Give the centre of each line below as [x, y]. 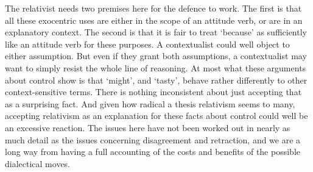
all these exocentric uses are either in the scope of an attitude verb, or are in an [154, 20]
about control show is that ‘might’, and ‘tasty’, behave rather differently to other [156, 80]
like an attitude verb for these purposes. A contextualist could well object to [147, 44]
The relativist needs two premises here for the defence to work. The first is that [153, 8]
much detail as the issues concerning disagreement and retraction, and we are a [153, 139]
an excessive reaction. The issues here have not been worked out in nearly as [148, 127]
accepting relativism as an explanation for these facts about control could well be [156, 116]
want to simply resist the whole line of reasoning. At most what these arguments [156, 67]
